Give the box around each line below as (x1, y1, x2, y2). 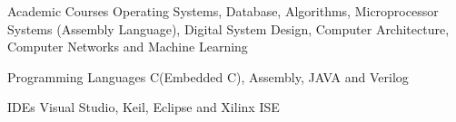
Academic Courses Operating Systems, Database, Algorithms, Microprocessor (7, 2, 439, 20)
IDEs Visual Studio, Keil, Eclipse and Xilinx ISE (7, 98, 280, 117)
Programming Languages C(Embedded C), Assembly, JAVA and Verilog (7, 67, 409, 86)
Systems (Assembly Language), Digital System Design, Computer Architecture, (7, 19, 450, 38)
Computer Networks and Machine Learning (7, 37, 248, 56)
